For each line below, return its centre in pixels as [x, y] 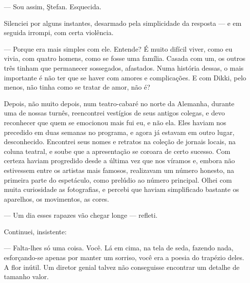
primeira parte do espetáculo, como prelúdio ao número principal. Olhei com [118, 179]
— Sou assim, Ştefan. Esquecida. [53, 6]
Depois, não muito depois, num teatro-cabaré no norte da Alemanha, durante [119, 103]
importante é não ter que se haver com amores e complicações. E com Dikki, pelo [125, 77]
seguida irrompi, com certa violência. [59, 32]
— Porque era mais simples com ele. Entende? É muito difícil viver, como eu [118, 48]
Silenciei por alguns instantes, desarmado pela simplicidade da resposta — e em [123, 23]
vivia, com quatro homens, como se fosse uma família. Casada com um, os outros [125, 58]
